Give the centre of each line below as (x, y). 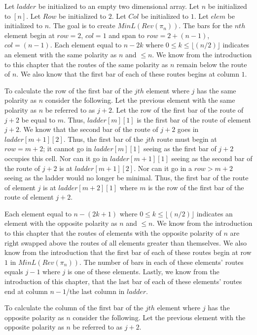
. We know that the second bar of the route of (89, 129)
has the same (217, 90)
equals (14, 272)
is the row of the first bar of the (196, 187)
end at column (26, 291)
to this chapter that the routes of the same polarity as (86, 64)
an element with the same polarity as (61, 54)
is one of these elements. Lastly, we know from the (143, 272)
